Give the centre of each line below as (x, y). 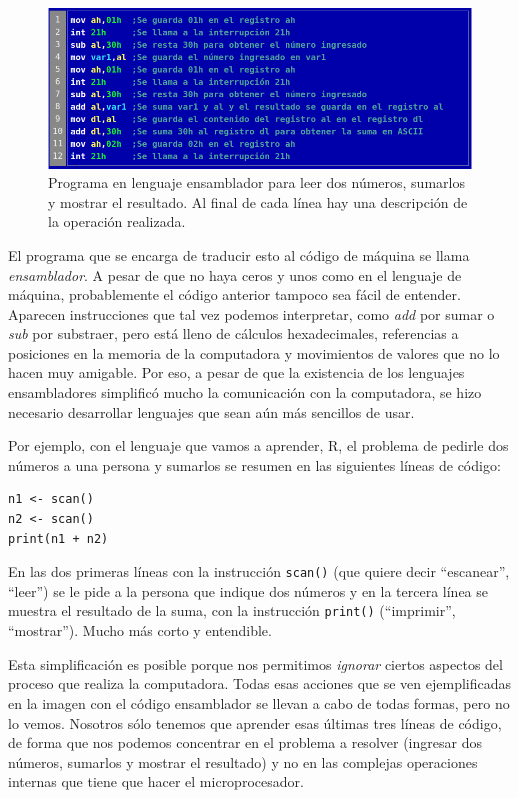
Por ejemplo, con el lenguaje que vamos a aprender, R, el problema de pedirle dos (258, 445)
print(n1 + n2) (58, 538)
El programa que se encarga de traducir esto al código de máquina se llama (239, 254)
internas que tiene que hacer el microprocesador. (156, 781)
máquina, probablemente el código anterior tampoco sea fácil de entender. (234, 294)
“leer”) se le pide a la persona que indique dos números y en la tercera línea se (248, 590)
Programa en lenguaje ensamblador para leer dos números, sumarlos (256, 182)
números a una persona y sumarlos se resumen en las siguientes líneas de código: (254, 464)
